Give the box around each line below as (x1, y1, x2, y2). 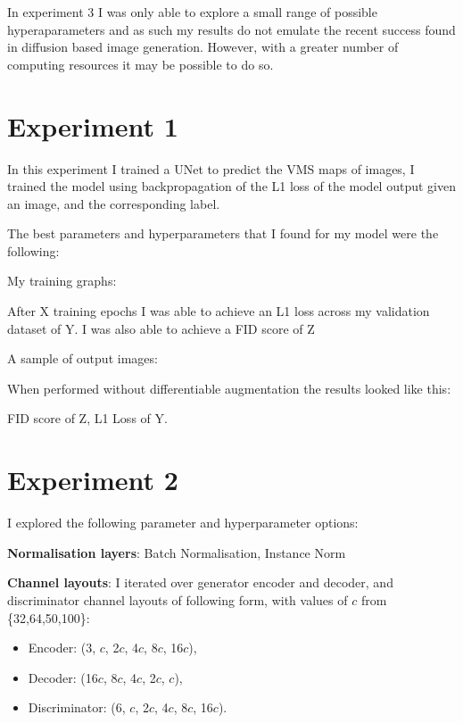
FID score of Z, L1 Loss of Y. (7, 409, 168, 428)
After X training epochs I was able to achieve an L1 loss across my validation (7, 302, 430, 320)
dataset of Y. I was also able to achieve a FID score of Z (7, 319, 315, 337)
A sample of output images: (7, 349, 158, 368)
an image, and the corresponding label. (7, 194, 220, 212)
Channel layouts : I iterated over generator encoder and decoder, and (7, 573, 393, 592)
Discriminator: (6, (28, 698, 126, 717)
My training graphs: (7, 271, 117, 290)
